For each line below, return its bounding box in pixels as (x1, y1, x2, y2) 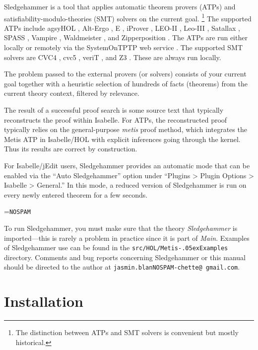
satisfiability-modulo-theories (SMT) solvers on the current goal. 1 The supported (4, 11, 252, 23)
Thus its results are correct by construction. (4, 143, 137, 154)
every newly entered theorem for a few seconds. (4, 189, 148, 200)
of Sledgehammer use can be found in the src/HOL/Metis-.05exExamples (4, 242, 228, 253)
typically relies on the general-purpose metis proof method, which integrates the (4, 124, 247, 135)
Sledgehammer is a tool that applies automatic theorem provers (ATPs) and (4, 1, 236, 11)
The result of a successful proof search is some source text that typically (4, 105, 224, 115)
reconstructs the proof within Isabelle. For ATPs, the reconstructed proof (4, 114, 227, 125)
